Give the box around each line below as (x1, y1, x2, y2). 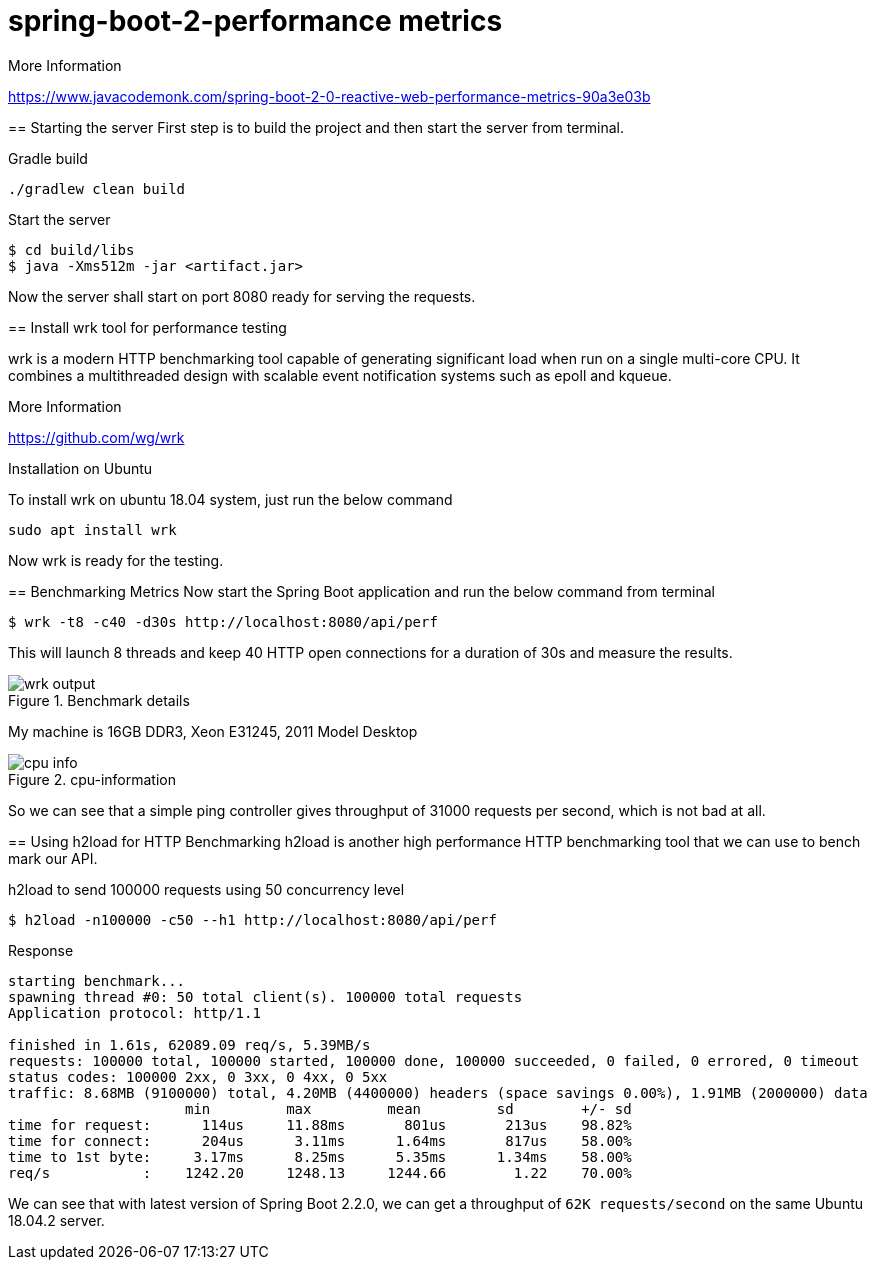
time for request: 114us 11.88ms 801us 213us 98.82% (8, 1116, 632, 1133)
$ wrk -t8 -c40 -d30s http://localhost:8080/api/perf (8, 613, 438, 630)
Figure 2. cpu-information (8, 770, 176, 788)
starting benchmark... (8, 972, 186, 989)
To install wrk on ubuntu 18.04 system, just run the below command (8, 490, 453, 508)
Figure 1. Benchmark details (8, 691, 190, 709)
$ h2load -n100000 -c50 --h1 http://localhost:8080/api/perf (8, 911, 497, 928)
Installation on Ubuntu (8, 459, 153, 477)
